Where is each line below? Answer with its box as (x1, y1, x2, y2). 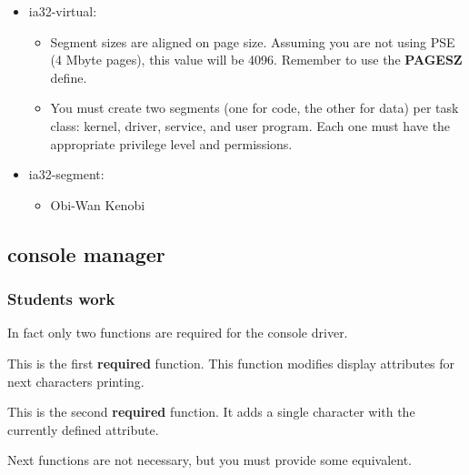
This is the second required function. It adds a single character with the (7, 402, 415, 421)
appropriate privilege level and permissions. (50, 134, 293, 153)
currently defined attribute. (7, 419, 159, 439)
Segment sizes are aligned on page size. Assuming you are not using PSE (50, 32, 455, 51)
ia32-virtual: (28, 2, 97, 20)
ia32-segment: (28, 165, 105, 184)
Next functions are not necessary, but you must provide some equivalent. (7, 450, 412, 470)
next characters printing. (7, 371, 145, 390)
